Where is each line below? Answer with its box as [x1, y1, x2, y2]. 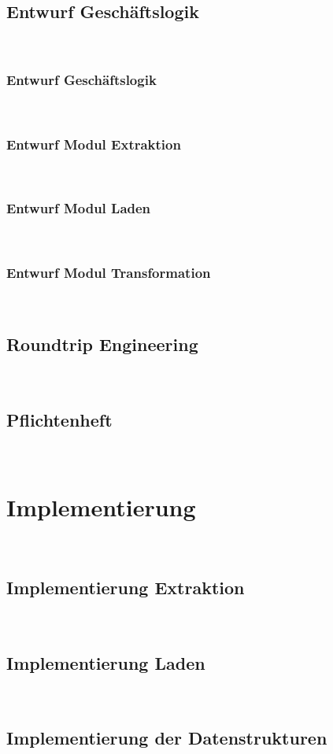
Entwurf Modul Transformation [6, 263, 211, 283]
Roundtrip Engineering [6, 332, 198, 357]
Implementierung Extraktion [6, 575, 245, 599]
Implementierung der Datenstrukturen [6, 726, 327, 750]
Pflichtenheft [6, 408, 113, 432]
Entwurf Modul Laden [6, 198, 151, 218]
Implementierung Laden [6, 650, 205, 675]
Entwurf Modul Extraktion [6, 134, 181, 153]
